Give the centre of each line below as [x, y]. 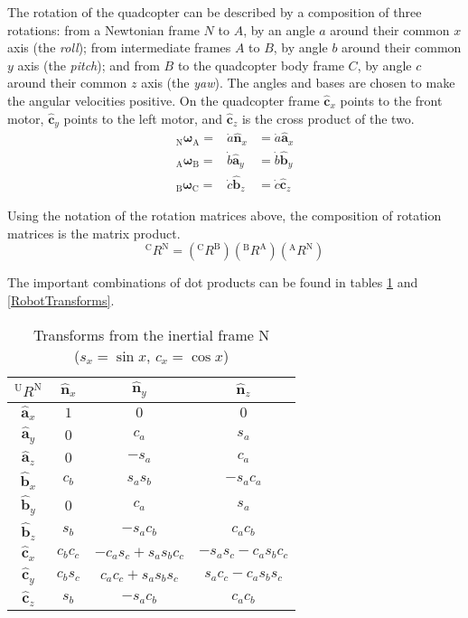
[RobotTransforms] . [61, 300]
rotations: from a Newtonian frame [103, 29]
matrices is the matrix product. [94, 233]
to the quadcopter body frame [261, 65]
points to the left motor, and [143, 118]
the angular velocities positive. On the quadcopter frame [164, 100]
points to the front [391, 100]
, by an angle [279, 29]
